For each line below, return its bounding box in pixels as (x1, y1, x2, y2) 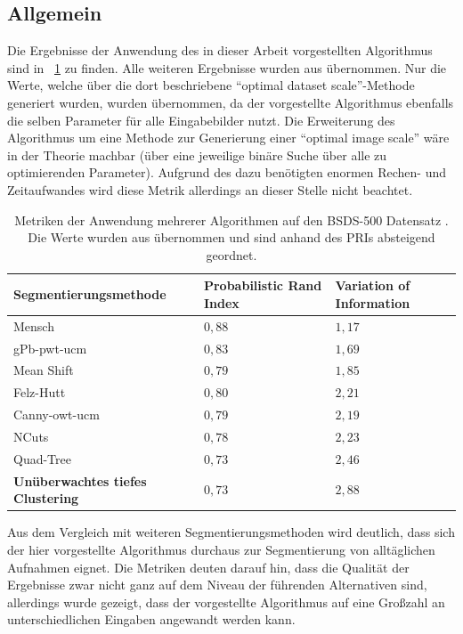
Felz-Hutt (13, 383, 66, 402)
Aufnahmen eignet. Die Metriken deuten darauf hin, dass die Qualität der (7, 557, 410, 576)
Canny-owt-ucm (13, 405, 100, 424)
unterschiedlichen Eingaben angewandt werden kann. (7, 610, 296, 629)
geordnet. (206, 245, 257, 264)
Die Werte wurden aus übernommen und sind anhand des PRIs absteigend (28, 228, 435, 247)
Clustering (13, 489, 79, 508)
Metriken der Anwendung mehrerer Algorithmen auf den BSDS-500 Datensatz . (14, 210, 449, 229)
